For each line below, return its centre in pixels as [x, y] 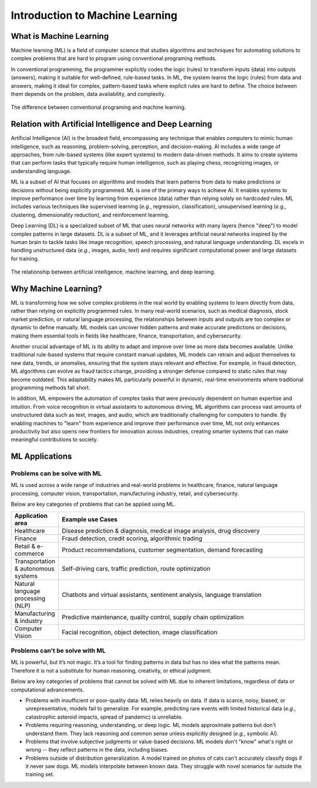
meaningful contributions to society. [54, 440]
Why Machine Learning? [56, 288]
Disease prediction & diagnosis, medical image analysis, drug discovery [161, 530]
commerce [29, 553]
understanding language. [41, 171]
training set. [40, 774]
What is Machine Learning [60, 36]
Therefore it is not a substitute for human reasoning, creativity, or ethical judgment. [111, 670]
